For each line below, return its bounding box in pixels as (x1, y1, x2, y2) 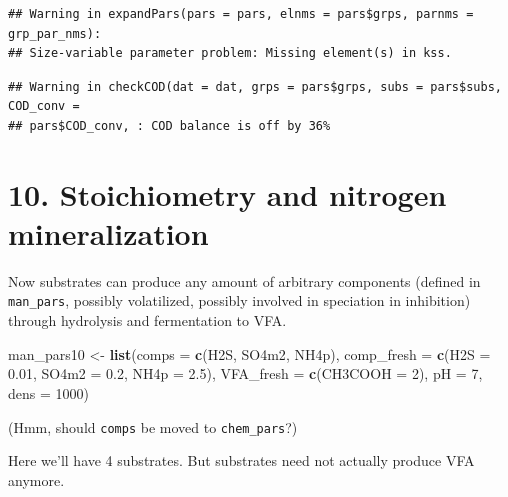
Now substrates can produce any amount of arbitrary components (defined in (8, 270, 481, 291)
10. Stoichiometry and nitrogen (8, 173, 447, 214)
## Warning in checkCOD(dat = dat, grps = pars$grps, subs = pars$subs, (8, 79, 502, 94)
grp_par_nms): (8, 26, 102, 41)
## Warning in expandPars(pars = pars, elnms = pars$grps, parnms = (8, 7, 474, 21)
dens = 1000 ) (8, 382, 89, 403)
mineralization (8, 212, 209, 253)
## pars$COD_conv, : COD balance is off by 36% (8, 118, 331, 133)
